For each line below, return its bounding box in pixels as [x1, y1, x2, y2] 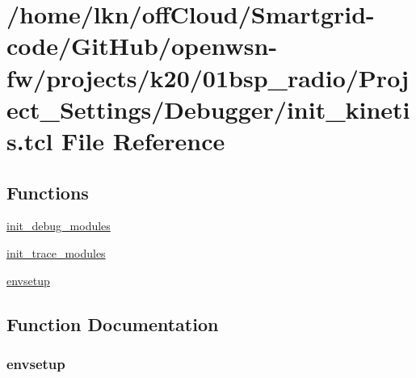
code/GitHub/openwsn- [6, 29, 278, 62]
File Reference [61, 124, 225, 157]
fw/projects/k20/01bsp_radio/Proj [6, 61, 409, 94]
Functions [6, 179, 89, 204]
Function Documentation [6, 311, 219, 336]
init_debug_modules [6, 217, 111, 234]
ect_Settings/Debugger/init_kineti [6, 92, 410, 125]
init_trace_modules [6, 244, 106, 261]
